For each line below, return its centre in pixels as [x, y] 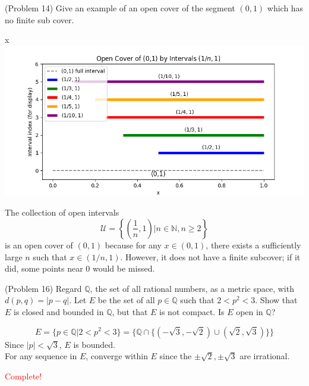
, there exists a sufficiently [253, 245]
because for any [133, 245]
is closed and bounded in [59, 311]
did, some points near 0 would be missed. [80, 268]
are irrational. [265, 356]
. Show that [276, 300]
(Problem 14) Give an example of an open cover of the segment [120, 8]
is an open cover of [39, 245]
